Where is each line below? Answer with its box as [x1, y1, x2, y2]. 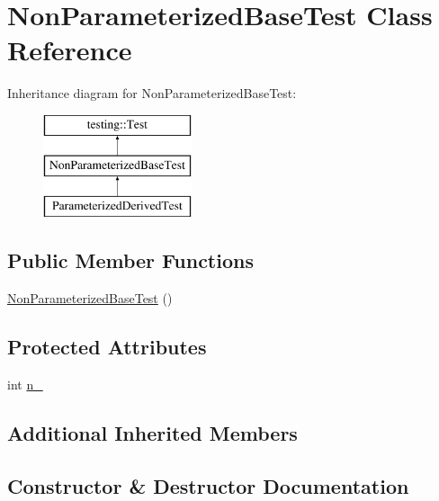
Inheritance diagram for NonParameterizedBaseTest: [7, 84, 297, 103]
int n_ [7, 374, 43, 393]
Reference [7, 31, 132, 68]
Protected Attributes [7, 333, 207, 361]
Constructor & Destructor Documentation [7, 471, 409, 499]
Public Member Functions [7, 246, 254, 274]
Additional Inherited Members [7, 418, 298, 446]
